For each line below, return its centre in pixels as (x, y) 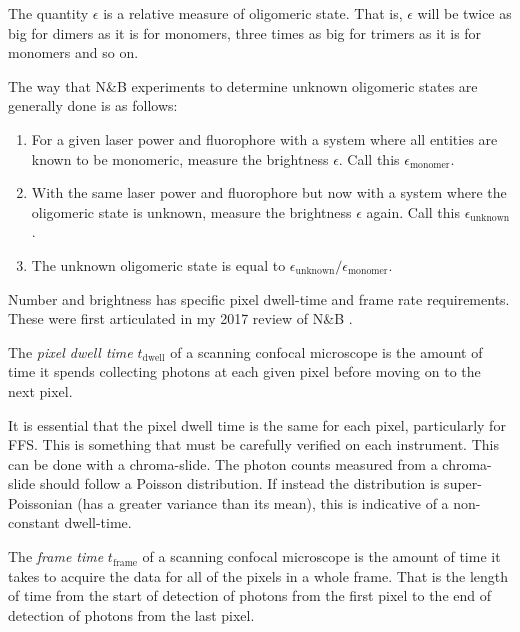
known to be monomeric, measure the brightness (180, 158)
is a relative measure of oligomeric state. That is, (253, 13)
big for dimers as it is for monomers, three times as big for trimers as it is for (245, 32)
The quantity (48, 13)
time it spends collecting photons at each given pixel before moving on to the (244, 371)
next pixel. (40, 390)
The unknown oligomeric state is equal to (158, 264)
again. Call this (413, 211)
